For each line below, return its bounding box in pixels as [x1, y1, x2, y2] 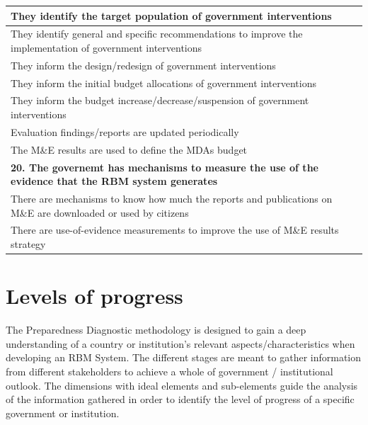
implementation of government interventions [11, 40, 202, 55]
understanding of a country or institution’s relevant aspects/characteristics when [6, 336, 355, 351]
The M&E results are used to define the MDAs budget [11, 142, 248, 157]
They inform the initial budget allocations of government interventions [11, 75, 316, 90]
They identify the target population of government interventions [11, 8, 332, 23]
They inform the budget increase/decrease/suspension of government [11, 93, 309, 108]
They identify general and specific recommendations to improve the [11, 26, 303, 41]
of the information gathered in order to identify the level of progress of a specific [6, 392, 355, 407]
